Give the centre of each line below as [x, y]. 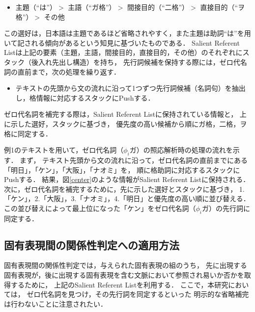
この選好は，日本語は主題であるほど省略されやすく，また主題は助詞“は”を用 [127, 33]
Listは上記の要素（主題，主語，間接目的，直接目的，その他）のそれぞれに [123, 52]
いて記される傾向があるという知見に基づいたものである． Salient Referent [122, 42]
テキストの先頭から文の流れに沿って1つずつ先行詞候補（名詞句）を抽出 [130, 88]
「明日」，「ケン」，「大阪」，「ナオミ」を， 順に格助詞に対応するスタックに [122, 169]
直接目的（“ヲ [223, 7]
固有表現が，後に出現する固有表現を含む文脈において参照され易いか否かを [124, 275]
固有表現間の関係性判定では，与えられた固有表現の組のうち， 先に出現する [126, 265]
